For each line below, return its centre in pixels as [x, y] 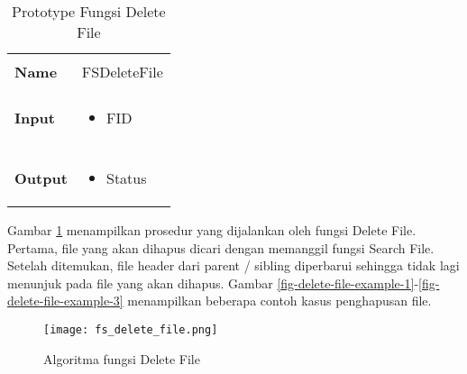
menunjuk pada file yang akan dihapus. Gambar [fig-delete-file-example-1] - [213, 283]
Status [127, 178]
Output [41, 178]
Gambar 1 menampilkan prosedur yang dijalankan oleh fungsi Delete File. [212, 230]
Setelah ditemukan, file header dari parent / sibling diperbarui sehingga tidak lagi [233, 265]
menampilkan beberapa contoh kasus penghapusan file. [279, 301]
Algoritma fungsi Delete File [122, 358]
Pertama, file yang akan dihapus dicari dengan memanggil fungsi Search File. [221, 247]
